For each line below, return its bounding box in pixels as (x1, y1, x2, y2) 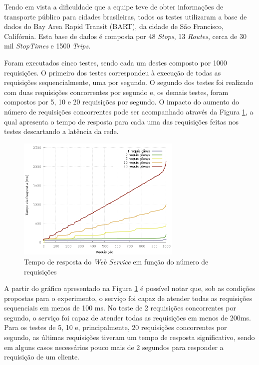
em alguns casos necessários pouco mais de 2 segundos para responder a (4, 341, 224, 352)
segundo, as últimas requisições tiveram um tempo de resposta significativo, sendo (4, 332, 255, 342)
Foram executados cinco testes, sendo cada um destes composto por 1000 (4, 57, 227, 67)
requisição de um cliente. (4, 351, 79, 362)
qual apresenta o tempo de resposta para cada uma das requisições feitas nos (4, 116, 239, 126)
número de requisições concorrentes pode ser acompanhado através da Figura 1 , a (4, 106, 254, 116)
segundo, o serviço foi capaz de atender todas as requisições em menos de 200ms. (4, 312, 251, 322)
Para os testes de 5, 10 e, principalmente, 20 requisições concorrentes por (4, 322, 227, 332)
